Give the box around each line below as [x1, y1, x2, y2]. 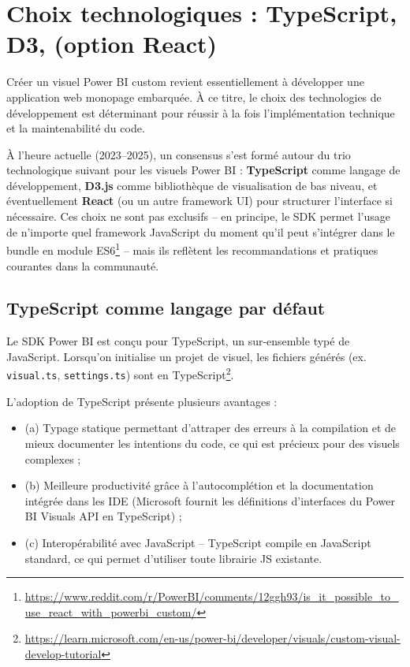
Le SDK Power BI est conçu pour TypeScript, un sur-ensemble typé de [6, 333, 350, 349]
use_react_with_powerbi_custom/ [24, 603, 197, 620]
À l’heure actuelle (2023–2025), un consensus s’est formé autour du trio [6, 146, 351, 162]
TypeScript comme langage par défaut [6, 296, 326, 320]
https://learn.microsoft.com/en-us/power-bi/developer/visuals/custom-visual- [24, 630, 401, 647]
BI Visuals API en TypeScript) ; [24, 508, 182, 524]
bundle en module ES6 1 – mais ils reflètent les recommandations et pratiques [6, 240, 378, 258]
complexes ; [24, 450, 81, 467]
